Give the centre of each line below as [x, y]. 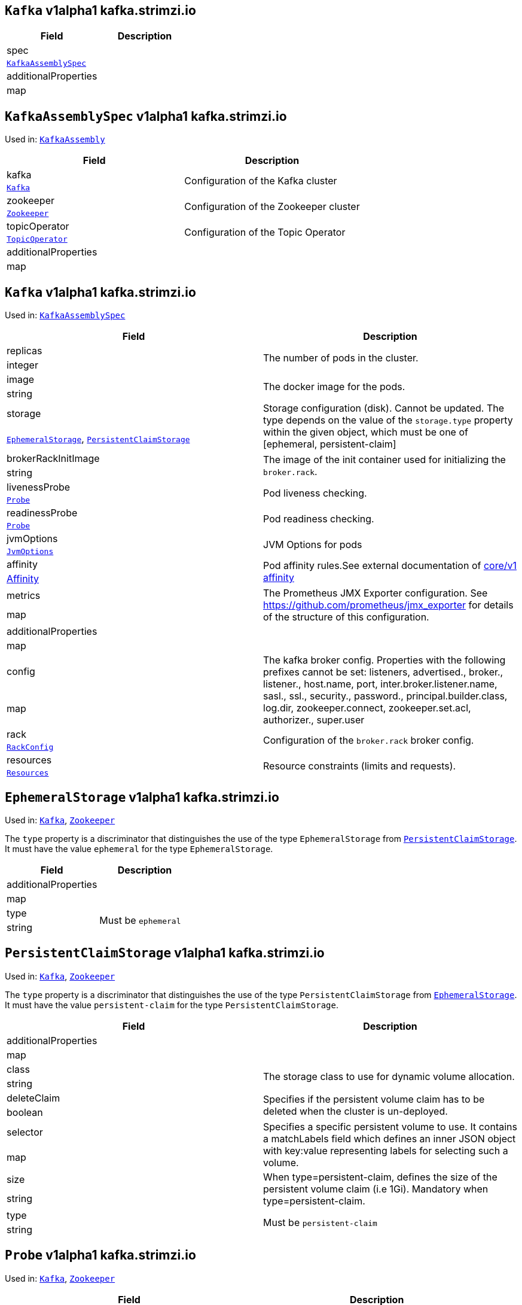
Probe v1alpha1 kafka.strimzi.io [100, 1255]
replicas [25, 351]
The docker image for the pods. [334, 387]
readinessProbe [42, 513]
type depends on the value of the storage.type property [388, 420]
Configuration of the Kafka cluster [261, 180]
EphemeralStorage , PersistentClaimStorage [98, 439]
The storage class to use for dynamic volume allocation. [389, 1076]
